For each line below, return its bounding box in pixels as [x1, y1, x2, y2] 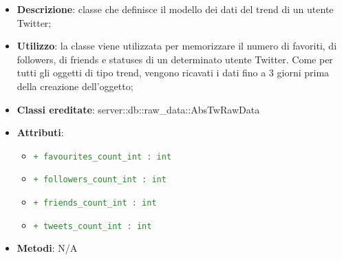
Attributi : [17, 125, 64, 140]
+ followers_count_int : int [33, 175, 167, 185]
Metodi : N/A [17, 241, 78, 255]
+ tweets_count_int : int [33, 221, 152, 231]
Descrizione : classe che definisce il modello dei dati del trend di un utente [17, 2, 334, 16]
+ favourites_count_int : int [33, 151, 172, 162]
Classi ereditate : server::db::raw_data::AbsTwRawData [17, 102, 260, 116]
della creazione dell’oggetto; [17, 78, 133, 93]
